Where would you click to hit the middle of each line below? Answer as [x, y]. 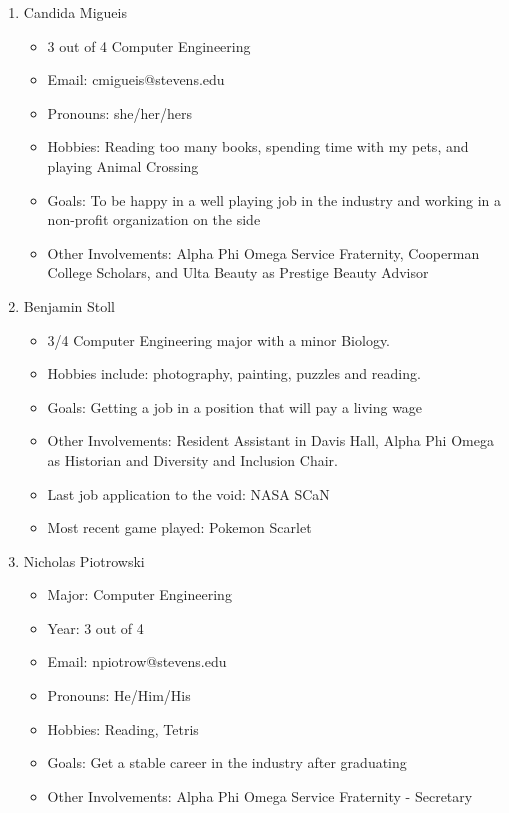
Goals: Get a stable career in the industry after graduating [227, 762]
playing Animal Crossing [123, 165]
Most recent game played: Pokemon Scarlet [179, 527]
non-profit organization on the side [154, 219]
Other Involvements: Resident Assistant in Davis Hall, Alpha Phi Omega [270, 440]
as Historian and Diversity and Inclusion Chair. [192, 459]
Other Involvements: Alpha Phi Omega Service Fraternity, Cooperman [263, 252]
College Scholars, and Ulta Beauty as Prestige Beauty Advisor [238, 272]
